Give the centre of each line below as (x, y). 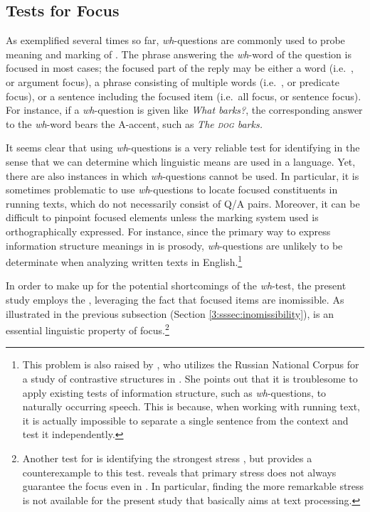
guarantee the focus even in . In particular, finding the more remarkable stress (193, 486)
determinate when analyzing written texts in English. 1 (124, 261)
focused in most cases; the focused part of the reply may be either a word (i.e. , (180, 68)
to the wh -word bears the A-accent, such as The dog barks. (134, 123)
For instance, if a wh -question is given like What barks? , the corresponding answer (184, 110)
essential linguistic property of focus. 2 (88, 329)
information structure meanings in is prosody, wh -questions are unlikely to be (174, 245)
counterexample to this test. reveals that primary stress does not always (179, 472)
